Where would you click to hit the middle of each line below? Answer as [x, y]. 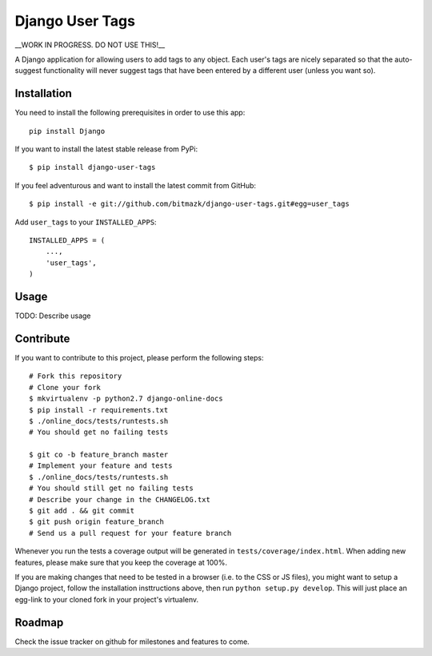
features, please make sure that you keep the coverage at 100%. [121, 562]
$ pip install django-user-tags [92, 167]
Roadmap [39, 622]
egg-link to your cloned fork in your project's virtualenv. [107, 599]
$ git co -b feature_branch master [99, 455]
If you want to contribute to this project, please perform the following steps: [139, 357]
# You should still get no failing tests [111, 488]
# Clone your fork [65, 387]
